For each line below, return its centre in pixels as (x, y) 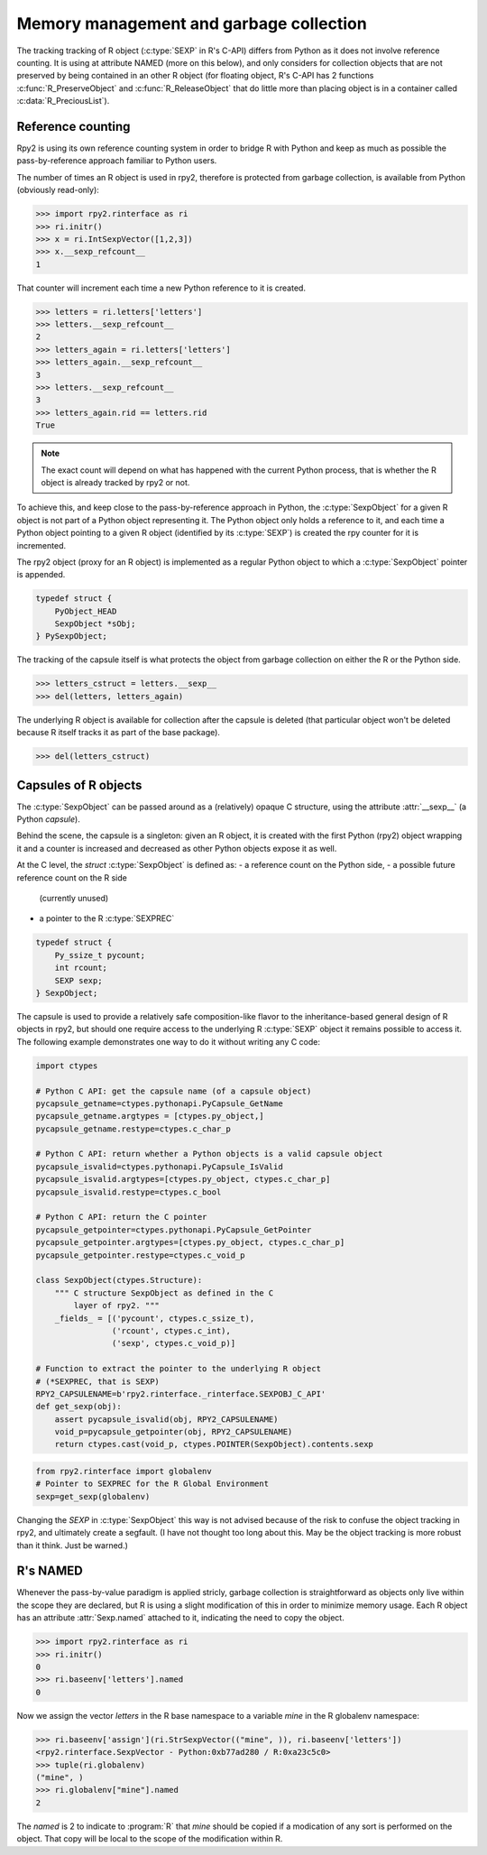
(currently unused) (74, 899)
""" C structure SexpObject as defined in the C (164, 1293)
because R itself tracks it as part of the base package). (119, 733)
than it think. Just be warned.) (72, 1545)
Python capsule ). (48, 819)
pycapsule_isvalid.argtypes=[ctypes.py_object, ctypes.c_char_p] (183, 1179)
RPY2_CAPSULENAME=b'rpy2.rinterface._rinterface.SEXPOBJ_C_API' (181, 1394)
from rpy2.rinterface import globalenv (124, 1472)
